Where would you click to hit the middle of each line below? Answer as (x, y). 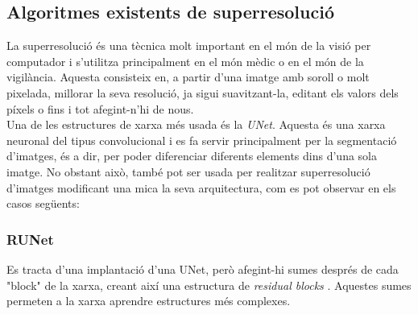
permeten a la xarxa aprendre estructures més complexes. (149, 301)
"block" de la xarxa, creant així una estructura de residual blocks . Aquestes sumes (209, 285)
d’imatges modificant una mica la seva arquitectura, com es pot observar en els (201, 187)
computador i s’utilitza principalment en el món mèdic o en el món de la (185, 61)
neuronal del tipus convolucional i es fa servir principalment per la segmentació (202, 140)
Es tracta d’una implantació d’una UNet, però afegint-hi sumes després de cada (203, 269)
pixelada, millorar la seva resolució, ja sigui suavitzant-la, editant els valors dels (203, 92)
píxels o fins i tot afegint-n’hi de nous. (100, 108)
